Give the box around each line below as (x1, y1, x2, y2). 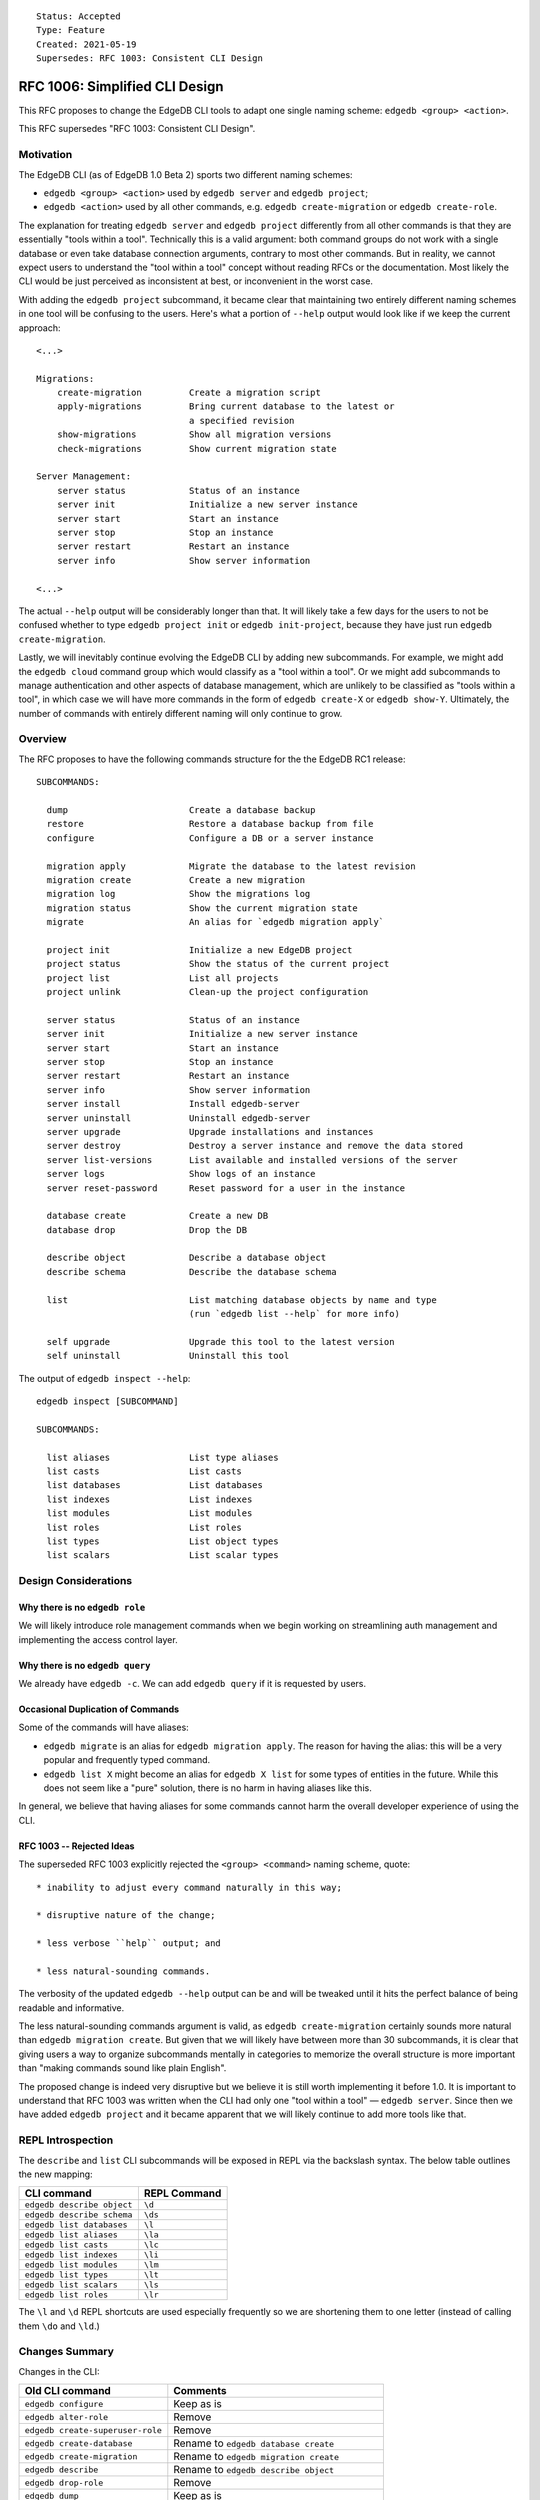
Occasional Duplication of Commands (18, 1703, 180, 1715)
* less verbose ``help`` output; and (36, 1938, 222, 1949)
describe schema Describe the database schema (46, 1266, 337, 1277)
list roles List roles (46, 1521, 242, 1533)
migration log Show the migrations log (46, 888, 311, 900)
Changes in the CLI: (18, 2365, 100, 2377)
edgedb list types (24, 2270, 109, 2280)
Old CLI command (24, 2384, 112, 2398)
